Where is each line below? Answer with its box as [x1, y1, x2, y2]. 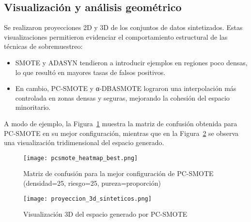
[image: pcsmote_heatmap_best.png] [23, 154, 138, 162]
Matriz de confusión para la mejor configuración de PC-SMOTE [23, 168, 214, 178]
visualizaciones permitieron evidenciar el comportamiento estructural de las [4, 31, 228, 42]
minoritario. [15, 102, 51, 112]
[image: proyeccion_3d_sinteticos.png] [23, 195, 152, 202]
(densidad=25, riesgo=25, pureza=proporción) [23, 178, 161, 188]
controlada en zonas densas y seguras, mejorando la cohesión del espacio [15, 92, 230, 103]
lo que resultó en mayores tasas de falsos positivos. [15, 67, 166, 77]
